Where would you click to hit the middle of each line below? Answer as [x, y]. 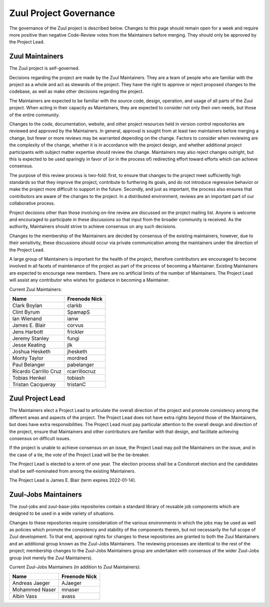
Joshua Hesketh [31, 351]
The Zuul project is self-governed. [44, 68]
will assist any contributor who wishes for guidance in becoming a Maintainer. [89, 280]
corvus [75, 325]
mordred [77, 358]
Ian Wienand [27, 318]
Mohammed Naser [34, 590]
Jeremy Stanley [31, 338]
